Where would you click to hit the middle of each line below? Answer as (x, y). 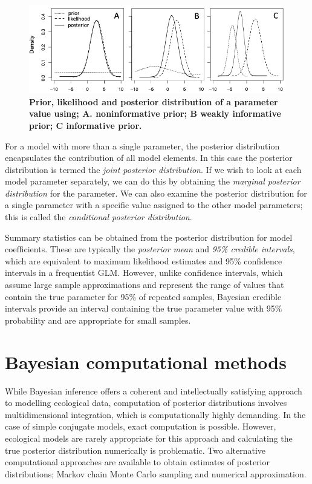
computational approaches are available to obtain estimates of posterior (137, 462)
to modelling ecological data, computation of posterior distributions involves (146, 403)
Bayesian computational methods (146, 361)
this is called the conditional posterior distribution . (99, 217)
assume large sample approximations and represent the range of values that (145, 285)
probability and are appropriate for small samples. (98, 320)
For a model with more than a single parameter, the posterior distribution (142, 146)
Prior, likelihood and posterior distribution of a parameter (154, 101)
